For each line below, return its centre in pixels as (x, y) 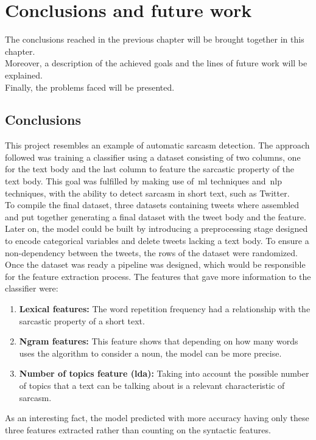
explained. (24, 75)
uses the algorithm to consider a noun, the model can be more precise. (150, 353)
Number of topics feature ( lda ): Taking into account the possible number (164, 373)
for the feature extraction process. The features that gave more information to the (158, 276)
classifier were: (32, 288)
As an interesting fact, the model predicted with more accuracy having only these (157, 418)
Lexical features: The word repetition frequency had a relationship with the (165, 309)
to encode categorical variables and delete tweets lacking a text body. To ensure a (157, 241)
